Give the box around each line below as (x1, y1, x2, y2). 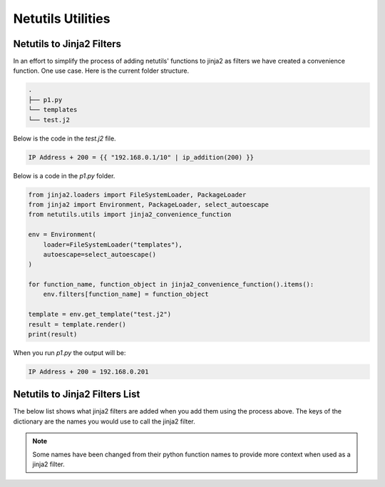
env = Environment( (28, 230, 96, 239)
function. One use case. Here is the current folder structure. (13, 66, 189, 75)
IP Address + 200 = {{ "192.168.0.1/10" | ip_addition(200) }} (28, 153, 255, 161)
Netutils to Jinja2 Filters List (13, 389, 140, 401)
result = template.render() (28, 320, 126, 328)
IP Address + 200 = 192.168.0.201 (28, 367, 149, 376)
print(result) (28, 330, 78, 339)
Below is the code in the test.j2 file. (13, 134, 117, 143)
